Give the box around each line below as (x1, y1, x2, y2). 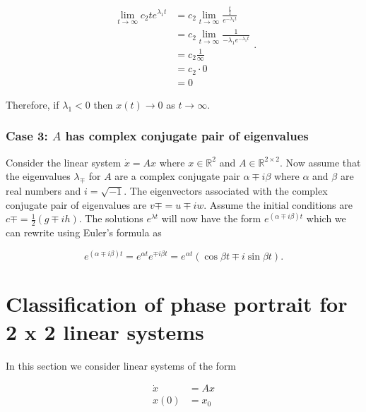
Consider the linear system (6, 154, 122, 169)
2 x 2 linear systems (6, 317, 204, 346)
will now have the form (161, 211, 261, 226)
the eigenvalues (6, 169, 71, 183)
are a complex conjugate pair (114, 169, 240, 183)
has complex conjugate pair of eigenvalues (65, 127, 309, 145)
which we (306, 211, 346, 226)
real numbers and (6, 183, 81, 198)
